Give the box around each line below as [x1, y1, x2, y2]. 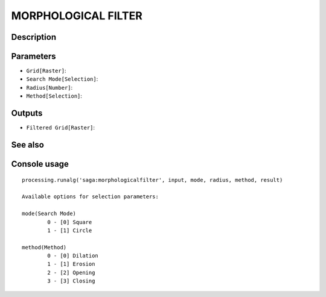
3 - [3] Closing [47, 278, 95, 284]
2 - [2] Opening [47, 269, 95, 276]
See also [11, 139, 45, 150]
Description [11, 32, 57, 42]
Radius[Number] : [26, 84, 73, 91]
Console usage [11, 158, 69, 169]
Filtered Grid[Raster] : [26, 124, 95, 131]
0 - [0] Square [47, 219, 92, 225]
